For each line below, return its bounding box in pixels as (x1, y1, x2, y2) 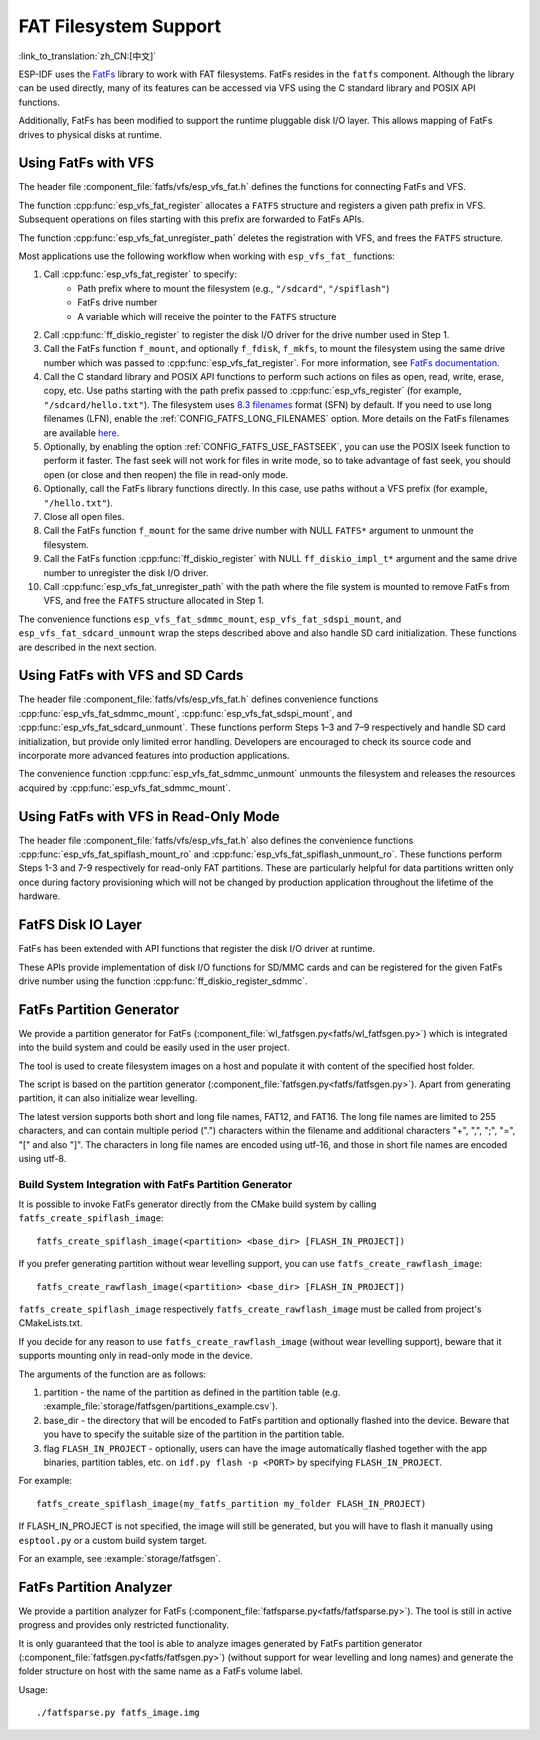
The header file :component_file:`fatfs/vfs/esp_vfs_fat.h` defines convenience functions (18, 693, 379, 705)
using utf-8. (18, 1152, 67, 1164)
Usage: (18, 1683, 49, 1695)
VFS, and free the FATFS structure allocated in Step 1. (43, 595, 265, 607)
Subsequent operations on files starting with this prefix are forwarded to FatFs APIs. (18, 213, 365, 225)
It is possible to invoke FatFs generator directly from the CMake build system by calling (18, 1198, 377, 1210)
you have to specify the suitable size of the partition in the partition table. (43, 1428, 345, 1440)
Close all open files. (43, 511, 125, 522)
